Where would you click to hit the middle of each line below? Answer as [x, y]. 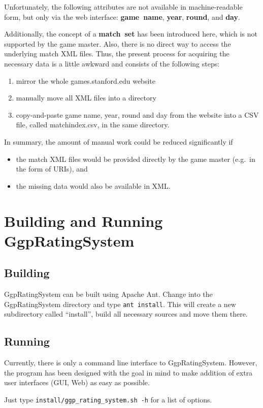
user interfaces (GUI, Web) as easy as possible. [77, 382]
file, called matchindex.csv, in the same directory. [93, 125]
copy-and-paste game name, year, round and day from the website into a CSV [137, 114]
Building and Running [84, 220]
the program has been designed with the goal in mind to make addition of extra [128, 372]
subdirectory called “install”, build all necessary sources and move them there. [126, 314]
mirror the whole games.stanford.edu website [86, 80]
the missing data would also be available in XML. [93, 185]
